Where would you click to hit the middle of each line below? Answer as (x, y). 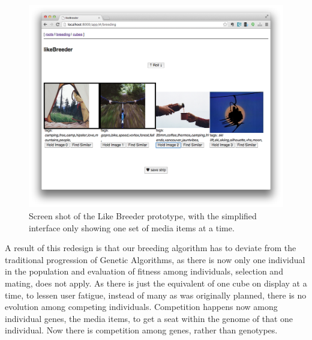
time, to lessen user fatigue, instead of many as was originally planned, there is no (156, 295)
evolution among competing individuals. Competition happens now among (141, 307)
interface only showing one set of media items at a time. (132, 227)
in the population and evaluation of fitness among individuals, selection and (144, 271)
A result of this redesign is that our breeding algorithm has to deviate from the (151, 248)
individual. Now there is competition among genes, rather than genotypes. (141, 330)
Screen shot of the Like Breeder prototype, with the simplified (143, 216)
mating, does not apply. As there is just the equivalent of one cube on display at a (156, 283)
